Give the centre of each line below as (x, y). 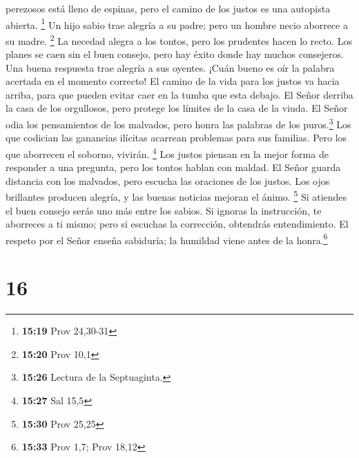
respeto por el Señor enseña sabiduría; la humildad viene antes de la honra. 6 (167, 239)
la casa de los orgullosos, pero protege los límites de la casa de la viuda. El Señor (177, 108)
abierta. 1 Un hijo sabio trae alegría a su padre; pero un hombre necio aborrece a (177, 23)
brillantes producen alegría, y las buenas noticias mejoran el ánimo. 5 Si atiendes (176, 196)
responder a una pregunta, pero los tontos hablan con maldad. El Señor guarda (173, 167)
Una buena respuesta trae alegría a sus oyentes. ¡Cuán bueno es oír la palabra (170, 67)
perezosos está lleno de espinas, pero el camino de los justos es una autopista (168, 8)
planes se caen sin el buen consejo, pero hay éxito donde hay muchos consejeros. (175, 54)
